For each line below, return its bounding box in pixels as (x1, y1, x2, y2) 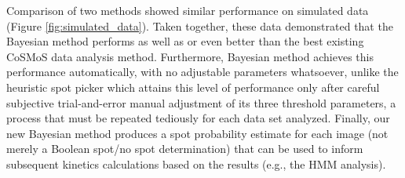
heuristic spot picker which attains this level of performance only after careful (6, 78, 380, 95)
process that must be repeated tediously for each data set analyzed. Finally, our (6, 110, 390, 126)
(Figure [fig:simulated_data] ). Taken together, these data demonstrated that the (6, 17, 393, 34)
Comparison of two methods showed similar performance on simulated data (6, 2, 369, 18)
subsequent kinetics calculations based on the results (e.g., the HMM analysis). (6, 155, 386, 172)
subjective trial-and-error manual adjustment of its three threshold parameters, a (6, 94, 396, 111)
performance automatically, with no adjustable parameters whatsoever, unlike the (6, 64, 399, 80)
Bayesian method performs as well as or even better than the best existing (6, 33, 364, 49)
